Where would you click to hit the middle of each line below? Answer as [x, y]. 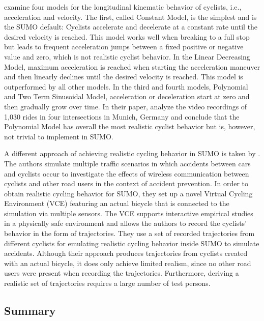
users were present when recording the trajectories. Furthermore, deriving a [122, 273]
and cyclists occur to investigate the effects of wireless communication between [127, 173]
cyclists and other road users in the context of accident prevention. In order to [126, 183]
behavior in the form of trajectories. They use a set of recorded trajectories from [129, 233]
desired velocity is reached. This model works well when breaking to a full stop [127, 36]
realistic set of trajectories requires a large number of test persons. [107, 283]
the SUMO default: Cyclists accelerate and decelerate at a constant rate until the [131, 27]
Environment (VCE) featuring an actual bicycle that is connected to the [117, 203]
